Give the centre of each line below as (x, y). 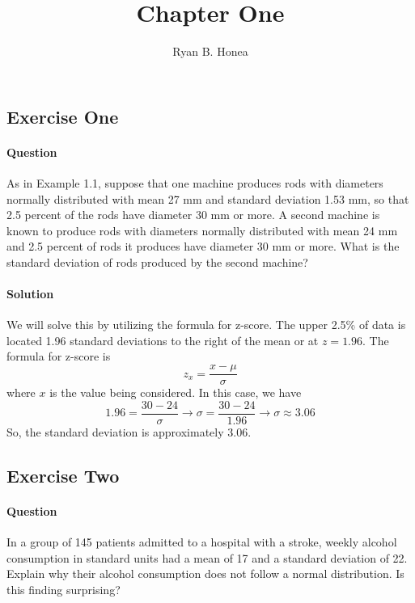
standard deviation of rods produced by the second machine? (157, 261)
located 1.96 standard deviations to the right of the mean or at (163, 340)
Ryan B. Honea (210, 51)
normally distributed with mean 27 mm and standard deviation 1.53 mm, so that (208, 198)
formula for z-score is (59, 356)
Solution (30, 294)
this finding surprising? (64, 589)
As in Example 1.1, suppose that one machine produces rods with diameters (195, 182)
